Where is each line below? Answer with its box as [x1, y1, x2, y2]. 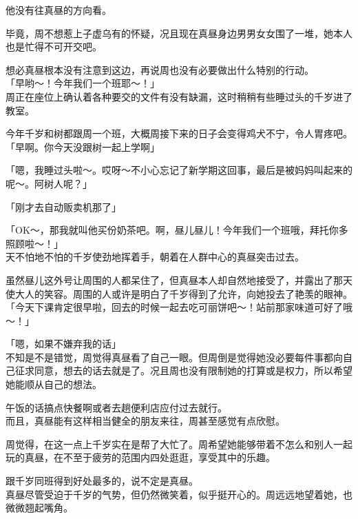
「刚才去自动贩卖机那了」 [6, 199, 121, 214]
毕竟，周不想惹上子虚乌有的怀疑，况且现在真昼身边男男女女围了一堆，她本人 [6, 26, 352, 40]
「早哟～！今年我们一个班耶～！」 [6, 76, 160, 90]
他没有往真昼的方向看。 [6, 3, 112, 17]
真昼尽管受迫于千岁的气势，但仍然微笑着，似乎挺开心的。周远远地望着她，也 [6, 487, 352, 501]
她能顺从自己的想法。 [6, 377, 102, 391]
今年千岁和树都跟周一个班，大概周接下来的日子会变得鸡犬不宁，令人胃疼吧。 [6, 126, 352, 141]
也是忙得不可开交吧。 [6, 39, 102, 54]
